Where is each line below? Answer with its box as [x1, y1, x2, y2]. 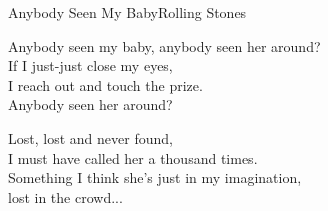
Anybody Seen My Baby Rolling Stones [8, 2, 247, 22]
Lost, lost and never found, [8, 127, 173, 148]
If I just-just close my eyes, [8, 55, 173, 76]
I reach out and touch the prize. [8, 74, 203, 95]
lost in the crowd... [8, 186, 123, 207]
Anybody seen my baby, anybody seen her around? [8, 35, 321, 56]
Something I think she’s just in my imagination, [8, 167, 302, 188]
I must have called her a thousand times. [8, 147, 258, 168]
